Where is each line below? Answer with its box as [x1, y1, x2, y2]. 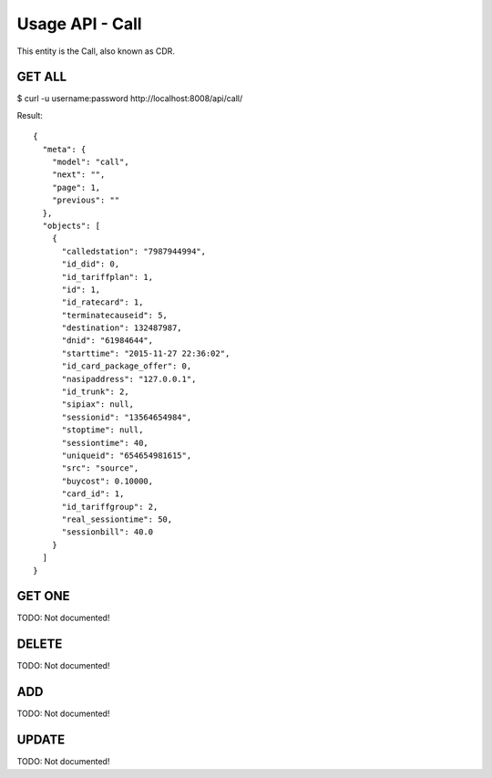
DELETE [16, 637, 63, 652]
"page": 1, [51, 182, 101, 192]
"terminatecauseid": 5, [61, 310, 169, 320]
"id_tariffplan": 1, [61, 272, 154, 282]
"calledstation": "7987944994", [61, 246, 207, 256]
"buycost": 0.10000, [61, 475, 154, 486]
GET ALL [16, 69, 67, 85]
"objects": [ [42, 220, 101, 231]
